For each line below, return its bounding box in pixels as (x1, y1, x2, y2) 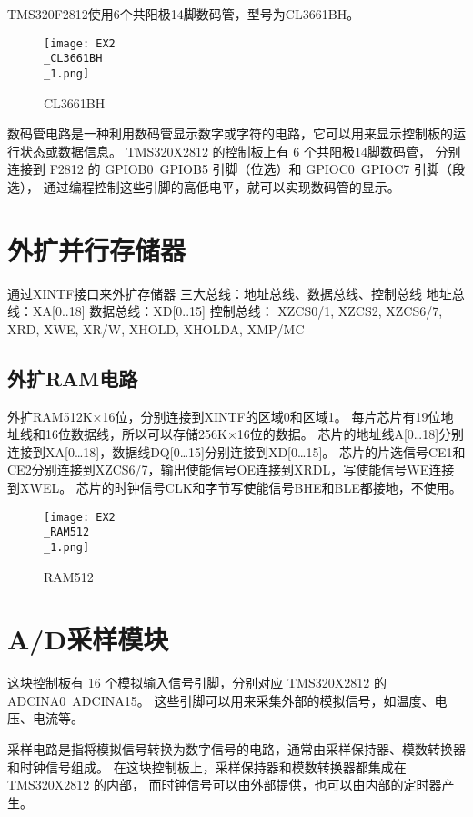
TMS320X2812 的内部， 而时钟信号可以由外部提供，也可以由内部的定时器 (7, 775, 442, 794)
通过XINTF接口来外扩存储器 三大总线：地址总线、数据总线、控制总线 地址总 (7, 283, 465, 302)
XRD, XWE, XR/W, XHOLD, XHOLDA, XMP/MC (7, 319, 305, 338)
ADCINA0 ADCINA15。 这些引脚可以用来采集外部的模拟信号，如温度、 (7, 690, 435, 710)
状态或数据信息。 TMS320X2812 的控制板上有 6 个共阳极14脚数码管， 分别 (19, 141, 461, 160)
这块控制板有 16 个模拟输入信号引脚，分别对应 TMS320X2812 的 (7, 673, 387, 692)
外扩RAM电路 (7, 363, 138, 392)
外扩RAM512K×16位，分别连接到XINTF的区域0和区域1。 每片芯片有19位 (7, 406, 441, 425)
